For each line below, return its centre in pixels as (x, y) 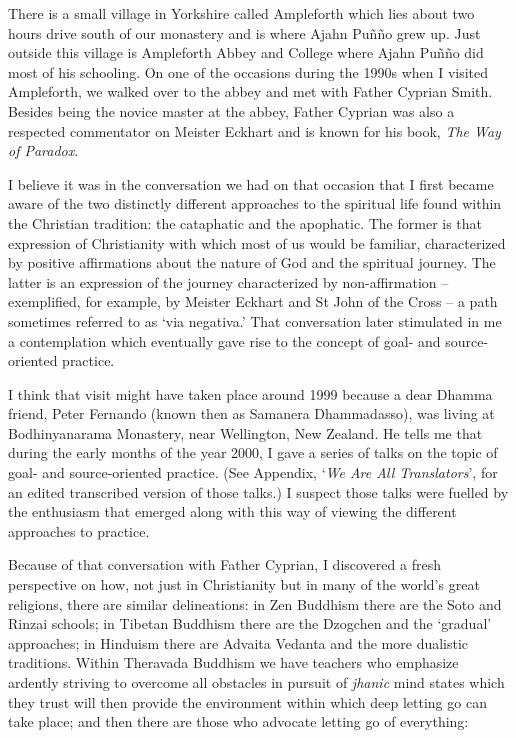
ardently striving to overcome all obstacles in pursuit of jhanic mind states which (256, 682)
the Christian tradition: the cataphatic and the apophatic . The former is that (245, 222)
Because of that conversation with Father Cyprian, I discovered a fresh (224, 564)
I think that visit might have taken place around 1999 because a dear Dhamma (250, 393)
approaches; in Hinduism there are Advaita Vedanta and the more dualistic (238, 642)
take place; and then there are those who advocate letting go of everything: (238, 721)
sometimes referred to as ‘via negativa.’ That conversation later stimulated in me (255, 320)
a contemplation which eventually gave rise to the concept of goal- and (224, 340)
